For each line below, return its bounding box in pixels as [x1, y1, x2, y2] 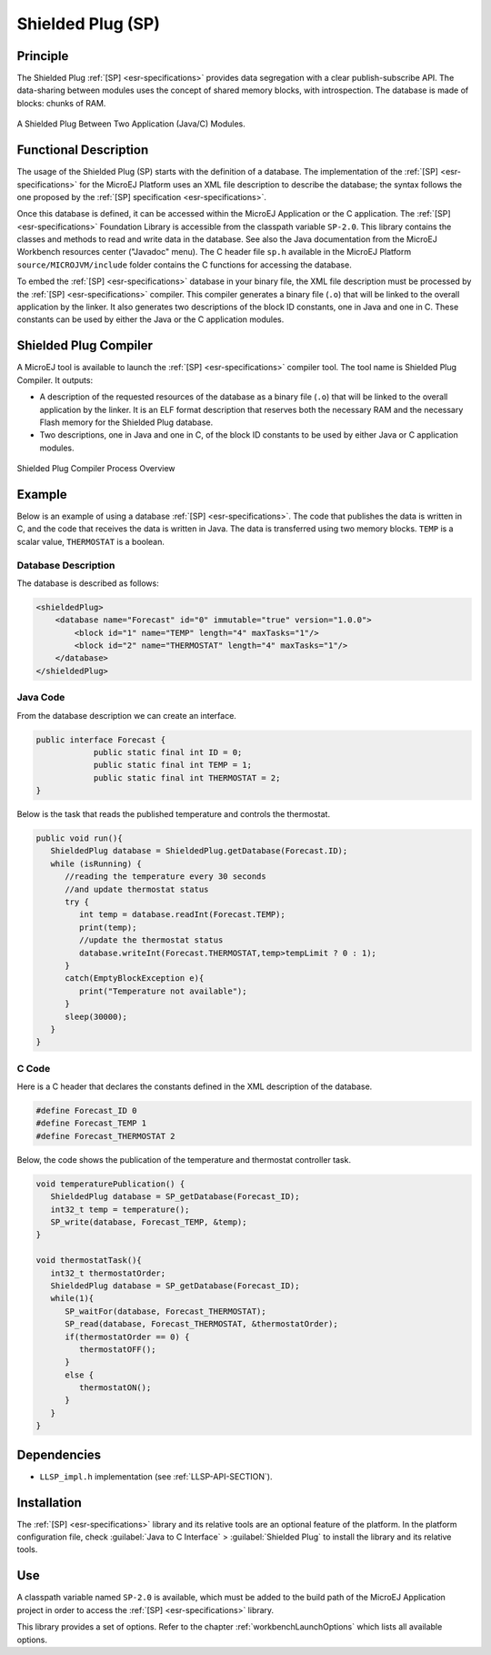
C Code [16, 1062, 51, 1075]
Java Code [16, 691, 65, 704]
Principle [16, 48, 69, 64]
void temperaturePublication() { [35, 1178, 185, 1189]
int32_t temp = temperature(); [50, 1204, 190, 1215]
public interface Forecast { [35, 734, 166, 745]
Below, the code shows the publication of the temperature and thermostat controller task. [16, 1154, 352, 1165]
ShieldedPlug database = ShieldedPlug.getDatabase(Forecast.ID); [50, 846, 348, 856]
